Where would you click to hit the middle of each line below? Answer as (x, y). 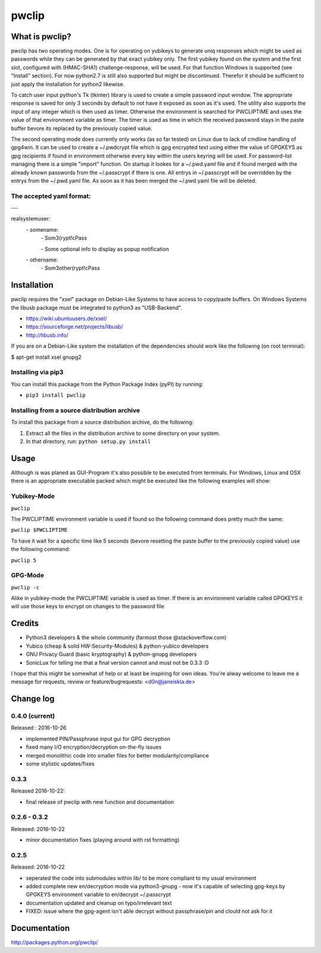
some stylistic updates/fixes (60, 764)
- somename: (42, 229)
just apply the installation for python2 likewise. (68, 84)
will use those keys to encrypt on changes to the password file (88, 607)
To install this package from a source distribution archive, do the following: (102, 422)
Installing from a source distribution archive (75, 410)
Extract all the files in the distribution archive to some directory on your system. (123, 433)
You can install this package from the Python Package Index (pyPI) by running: (107, 384)
